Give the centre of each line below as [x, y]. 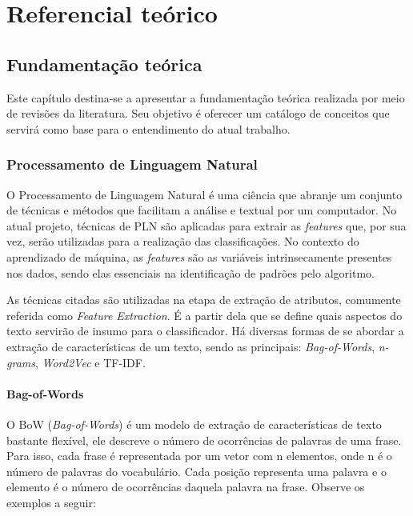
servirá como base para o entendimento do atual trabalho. [148, 128]
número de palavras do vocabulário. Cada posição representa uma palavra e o [196, 471]
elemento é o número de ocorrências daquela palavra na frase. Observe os [186, 487]
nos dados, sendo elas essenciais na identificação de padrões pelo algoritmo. [190, 272]
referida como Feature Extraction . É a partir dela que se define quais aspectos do [204, 315]
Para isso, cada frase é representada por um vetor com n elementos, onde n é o [199, 456]
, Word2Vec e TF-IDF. [90, 362]
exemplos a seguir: [51, 502]
